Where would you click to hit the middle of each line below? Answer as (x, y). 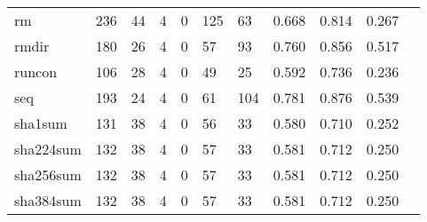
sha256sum (48, 174)
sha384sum (48, 200)
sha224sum (48, 149)
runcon (36, 71)
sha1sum (41, 123)
